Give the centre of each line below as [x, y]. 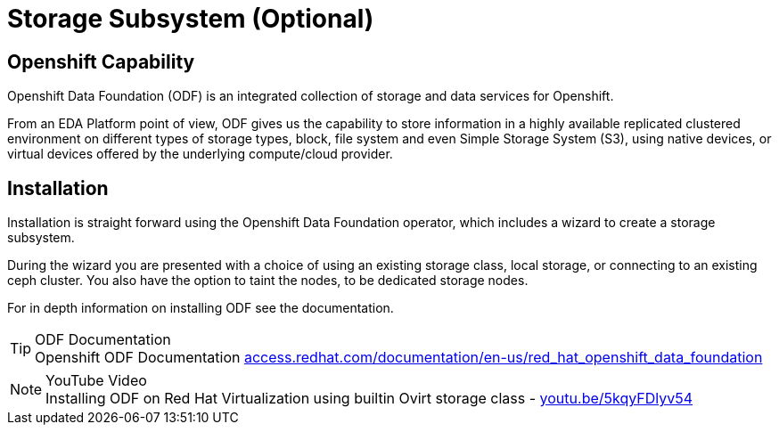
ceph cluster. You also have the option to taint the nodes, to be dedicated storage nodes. [268, 281]
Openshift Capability [101, 61]
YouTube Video [96, 381]
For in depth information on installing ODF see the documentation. [201, 308]
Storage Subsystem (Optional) [191, 19]
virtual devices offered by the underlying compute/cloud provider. [200, 154]
